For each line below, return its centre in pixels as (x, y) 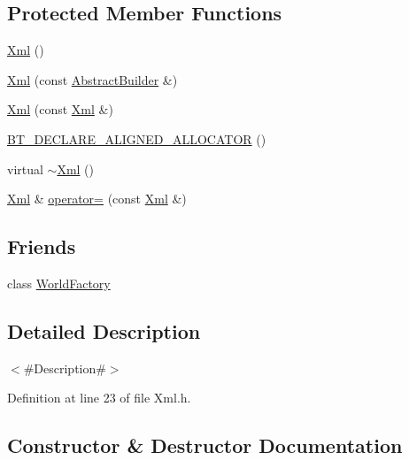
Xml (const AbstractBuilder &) (93, 79)
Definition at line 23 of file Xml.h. (99, 398)
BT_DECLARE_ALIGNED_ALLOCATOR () (137, 138)
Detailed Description (104, 330)
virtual (25, 169)
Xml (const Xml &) (60, 109)
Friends (42, 246)
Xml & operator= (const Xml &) (97, 199)
